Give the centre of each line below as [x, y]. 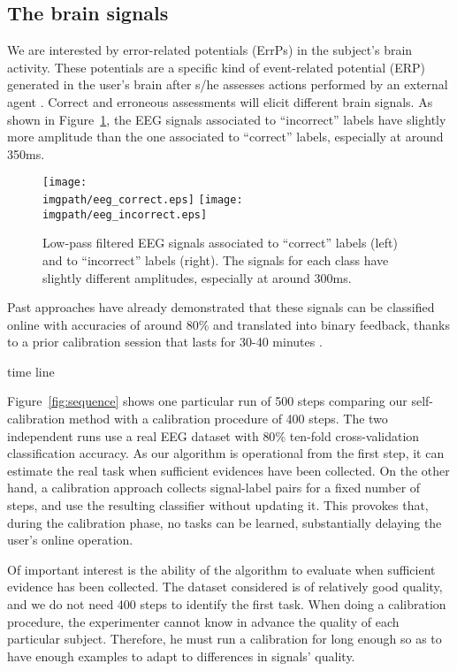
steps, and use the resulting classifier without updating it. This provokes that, [218, 505]
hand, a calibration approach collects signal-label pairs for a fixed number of [214, 488]
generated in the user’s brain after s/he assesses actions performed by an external [228, 84]
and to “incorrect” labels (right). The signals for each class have [216, 259]
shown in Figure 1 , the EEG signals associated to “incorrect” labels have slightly [227, 119]
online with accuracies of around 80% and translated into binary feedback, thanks [228, 324]
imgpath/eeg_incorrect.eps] [125, 214]
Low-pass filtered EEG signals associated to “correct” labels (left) [220, 243]
